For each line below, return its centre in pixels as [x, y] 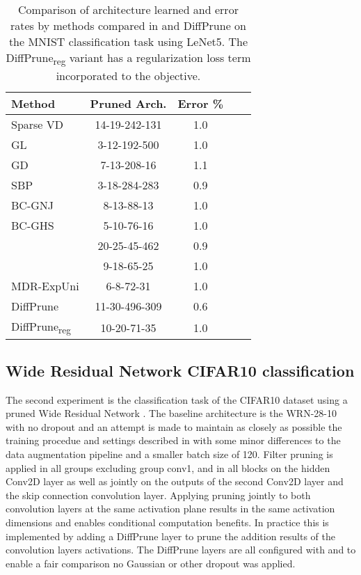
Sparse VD [38, 125]
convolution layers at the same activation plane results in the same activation [170, 509]
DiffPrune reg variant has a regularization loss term [128, 59]
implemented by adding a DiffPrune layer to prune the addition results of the [171, 536]
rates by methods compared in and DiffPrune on [128, 25]
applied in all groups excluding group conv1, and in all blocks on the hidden [168, 467]
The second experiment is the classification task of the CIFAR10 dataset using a [177, 399]
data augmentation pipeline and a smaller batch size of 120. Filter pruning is [169, 454]
